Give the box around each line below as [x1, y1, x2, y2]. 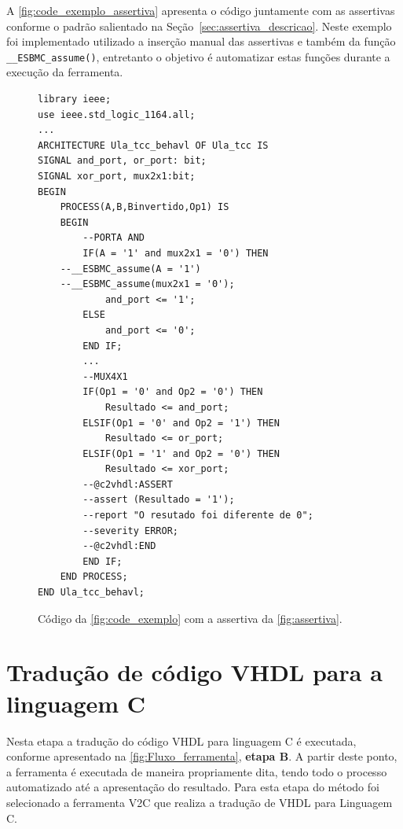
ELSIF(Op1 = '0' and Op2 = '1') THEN [82, 417, 280, 429]
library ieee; [38, 94, 112, 105]
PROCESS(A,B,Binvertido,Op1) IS [60, 201, 229, 213]
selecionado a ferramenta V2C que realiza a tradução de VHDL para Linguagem [6, 794, 393, 810]
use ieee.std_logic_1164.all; [38, 109, 196, 120]
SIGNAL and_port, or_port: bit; [38, 155, 207, 167]
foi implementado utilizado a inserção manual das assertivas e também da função [6, 33, 396, 50]
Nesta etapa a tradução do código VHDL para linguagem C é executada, [6, 732, 357, 749]
